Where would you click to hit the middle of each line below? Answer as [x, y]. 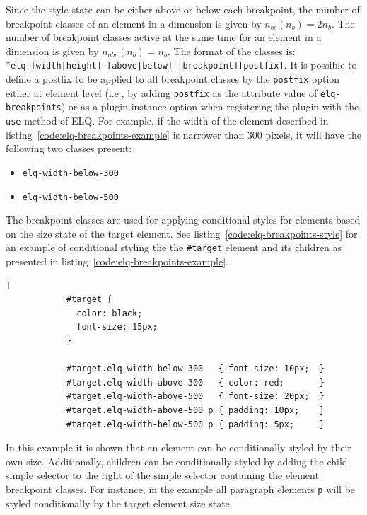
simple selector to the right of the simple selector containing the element [162, 475]
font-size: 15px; [117, 327]
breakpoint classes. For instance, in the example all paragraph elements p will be [181, 488]
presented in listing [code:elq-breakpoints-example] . [117, 261]
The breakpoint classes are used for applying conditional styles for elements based [183, 220]
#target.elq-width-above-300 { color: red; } [196, 382]
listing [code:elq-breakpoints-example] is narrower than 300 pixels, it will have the [183, 134]
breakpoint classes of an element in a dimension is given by [134, 23]
